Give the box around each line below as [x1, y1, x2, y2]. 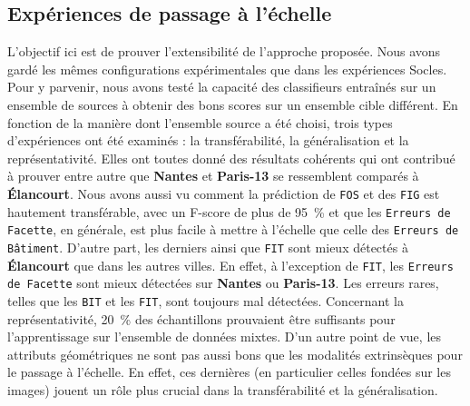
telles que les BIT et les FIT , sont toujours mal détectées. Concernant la [7, 291, 405, 310]
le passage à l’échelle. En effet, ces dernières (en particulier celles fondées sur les [7, 362, 451, 381]
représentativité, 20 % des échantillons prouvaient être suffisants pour [7, 309, 396, 328]
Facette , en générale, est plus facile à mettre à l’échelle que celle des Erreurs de [7, 220, 459, 239]
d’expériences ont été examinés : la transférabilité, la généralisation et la [7, 131, 409, 150]
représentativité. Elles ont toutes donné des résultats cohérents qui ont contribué [7, 148, 455, 167]
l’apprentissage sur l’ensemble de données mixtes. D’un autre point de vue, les [7, 327, 442, 346]
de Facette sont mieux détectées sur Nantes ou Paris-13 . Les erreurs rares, [7, 273, 439, 292]
